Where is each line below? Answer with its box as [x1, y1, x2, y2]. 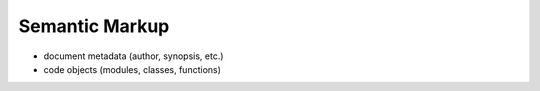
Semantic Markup [18, 15, 170, 37]
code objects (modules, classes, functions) [43, 63, 222, 75]
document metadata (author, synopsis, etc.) [43, 50, 224, 62]
